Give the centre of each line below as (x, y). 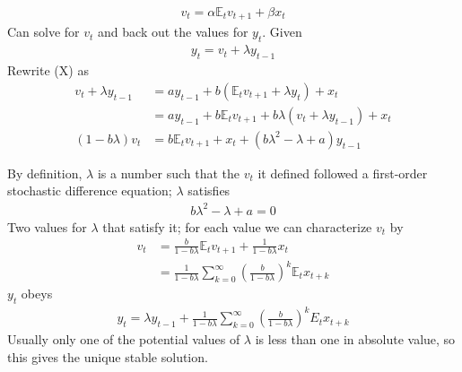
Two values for (47, 226)
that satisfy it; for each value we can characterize (237, 226)
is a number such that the (169, 173)
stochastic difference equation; (90, 190)
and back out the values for (173, 32)
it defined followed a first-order (343, 173)
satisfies (209, 190)
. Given (282, 32)
